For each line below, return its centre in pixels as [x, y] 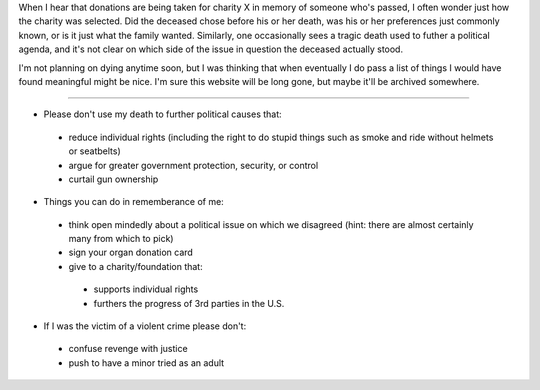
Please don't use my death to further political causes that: [162, 114]
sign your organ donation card [131, 252]
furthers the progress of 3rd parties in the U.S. [189, 303]
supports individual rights [146, 289]
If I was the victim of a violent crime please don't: [145, 326]
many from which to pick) [121, 239]
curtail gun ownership [113, 179]
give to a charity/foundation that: [136, 266]
